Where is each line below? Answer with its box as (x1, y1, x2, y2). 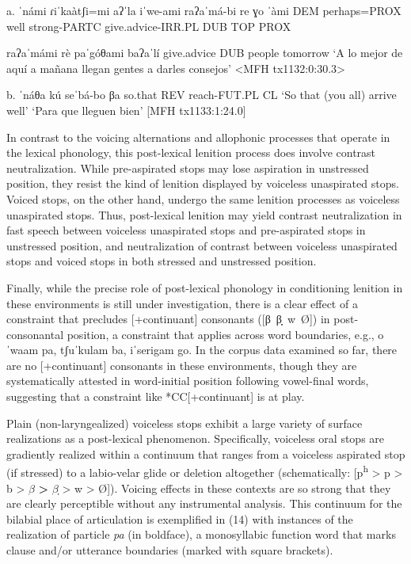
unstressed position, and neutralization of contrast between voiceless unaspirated (6, 237, 398, 253)
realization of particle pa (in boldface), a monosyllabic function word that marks (6, 526, 396, 543)
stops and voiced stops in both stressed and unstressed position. (6, 253, 317, 269)
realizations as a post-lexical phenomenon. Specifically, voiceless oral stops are (6, 430, 385, 447)
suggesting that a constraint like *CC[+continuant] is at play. (6, 388, 305, 405)
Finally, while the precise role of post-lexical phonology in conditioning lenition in (6, 279, 403, 295)
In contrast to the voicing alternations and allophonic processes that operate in (6, 128, 390, 145)
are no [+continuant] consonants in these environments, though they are (6, 356, 357, 373)
